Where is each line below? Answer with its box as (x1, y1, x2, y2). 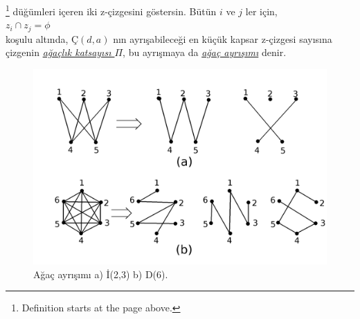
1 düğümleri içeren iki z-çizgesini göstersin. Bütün (6, 2, 217, 18)
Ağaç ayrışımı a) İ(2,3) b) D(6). (33, 266, 168, 281)
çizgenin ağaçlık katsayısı (6, 45, 111, 60)
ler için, (245, 3, 278, 18)
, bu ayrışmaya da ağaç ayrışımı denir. (123, 45, 287, 60)
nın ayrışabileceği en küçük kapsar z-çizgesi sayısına (113, 31, 332, 46)
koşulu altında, (6, 31, 69, 46)
